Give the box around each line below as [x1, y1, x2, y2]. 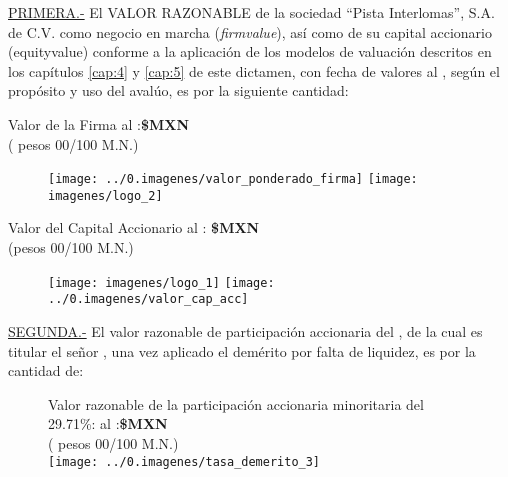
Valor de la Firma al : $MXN [8, 113, 189, 134]
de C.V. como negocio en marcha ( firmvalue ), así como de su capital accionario [8, 21, 492, 42]
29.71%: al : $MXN [48, 413, 168, 434]
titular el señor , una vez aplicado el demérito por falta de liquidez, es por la [8, 340, 476, 361]
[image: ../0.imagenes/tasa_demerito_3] [48, 454, 321, 469]
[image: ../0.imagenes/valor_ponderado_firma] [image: [48, 172, 418, 187]
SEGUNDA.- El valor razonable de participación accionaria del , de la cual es [8, 320, 483, 341]
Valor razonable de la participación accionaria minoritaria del [48, 393, 424, 414]
